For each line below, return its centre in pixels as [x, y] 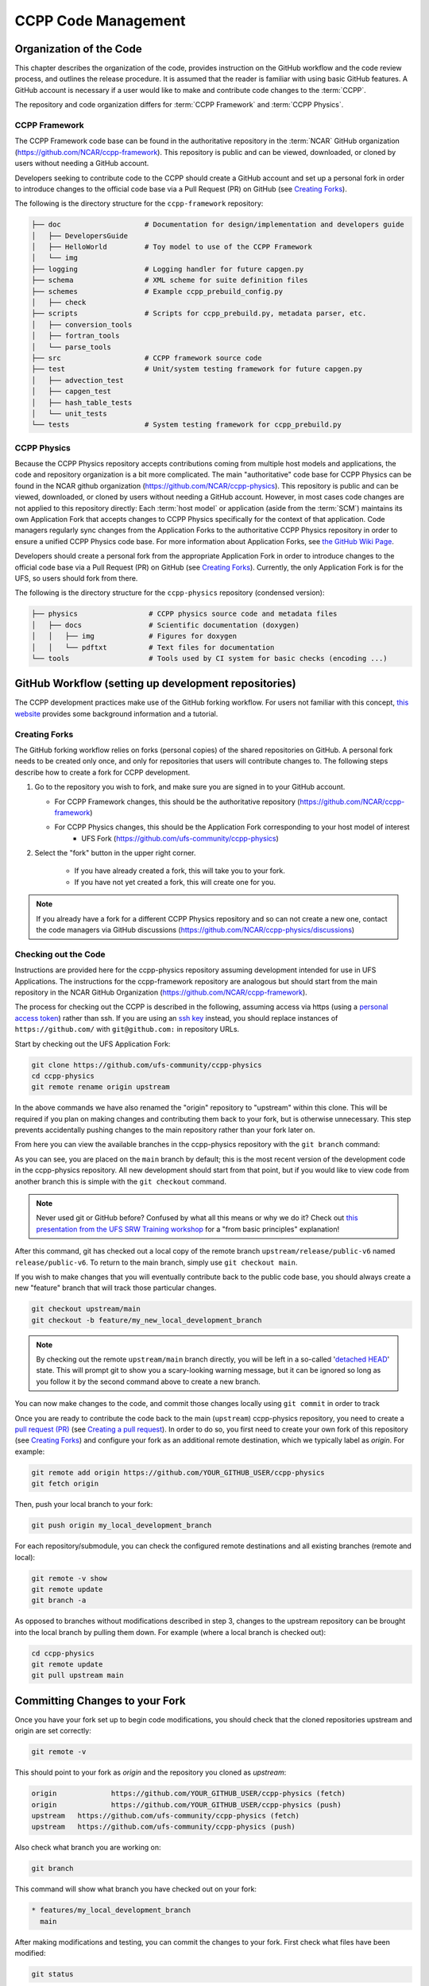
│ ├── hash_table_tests [82, 402]
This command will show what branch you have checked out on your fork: [136, 1889]
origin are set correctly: [53, 1731]
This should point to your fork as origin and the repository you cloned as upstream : [151, 1772]
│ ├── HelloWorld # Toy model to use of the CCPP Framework [172, 247]
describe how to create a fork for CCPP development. [102, 772]
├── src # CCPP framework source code [147, 358]
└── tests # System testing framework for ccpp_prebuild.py [186, 425]
